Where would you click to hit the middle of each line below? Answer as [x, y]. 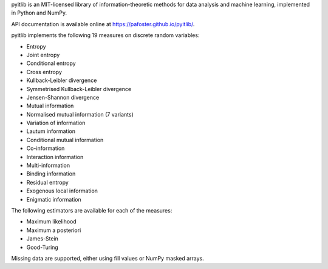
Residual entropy [48, 182]
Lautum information [51, 131]
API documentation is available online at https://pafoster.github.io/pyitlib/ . [103, 24]
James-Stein [43, 239]
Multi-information [48, 165]
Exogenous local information [62, 191]
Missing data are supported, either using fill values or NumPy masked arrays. [108, 258]
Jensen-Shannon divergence [63, 97]
